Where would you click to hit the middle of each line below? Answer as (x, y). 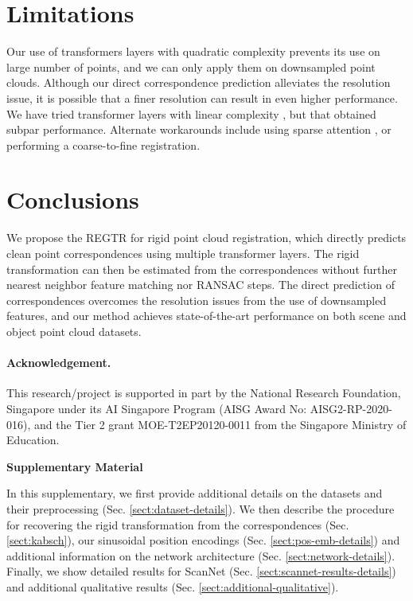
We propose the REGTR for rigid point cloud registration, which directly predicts (206, 238)
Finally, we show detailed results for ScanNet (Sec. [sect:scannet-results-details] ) (201, 571)
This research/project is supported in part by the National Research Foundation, (204, 393)
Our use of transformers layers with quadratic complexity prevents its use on (193, 51)
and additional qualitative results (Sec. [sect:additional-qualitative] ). (173, 586)
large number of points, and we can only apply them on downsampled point (191, 66)
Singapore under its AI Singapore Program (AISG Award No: (157, 408)
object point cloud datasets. (74, 331)
